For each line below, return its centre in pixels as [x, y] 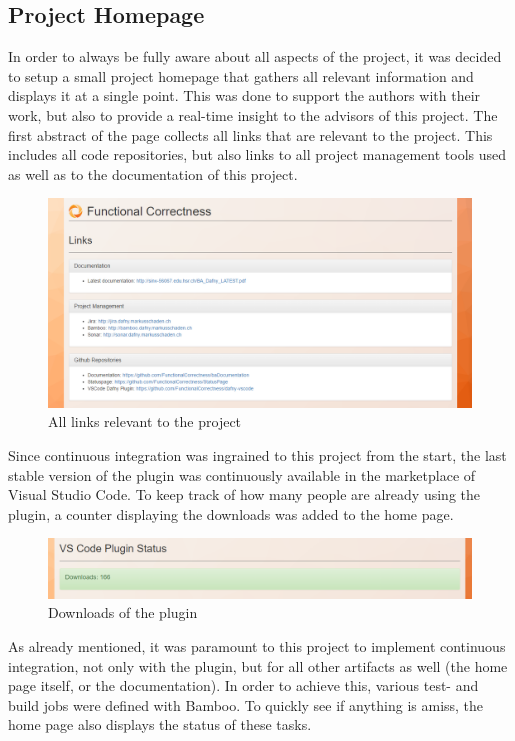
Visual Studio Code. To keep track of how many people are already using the [244, 494]
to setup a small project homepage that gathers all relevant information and [241, 75]
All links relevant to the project [145, 421]
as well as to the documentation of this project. [153, 173]
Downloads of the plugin [123, 612]
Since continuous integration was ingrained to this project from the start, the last [257, 455]
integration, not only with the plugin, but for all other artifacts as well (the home [258, 665]
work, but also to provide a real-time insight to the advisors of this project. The [253, 114]
